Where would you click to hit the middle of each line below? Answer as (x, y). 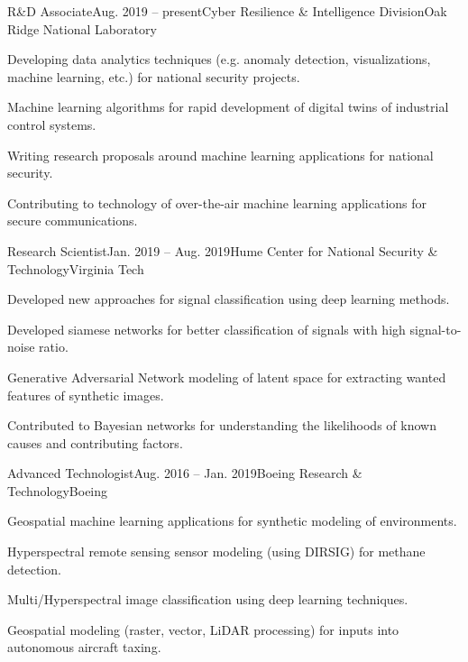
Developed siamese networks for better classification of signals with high (206, 329)
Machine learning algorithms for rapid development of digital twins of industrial (228, 107)
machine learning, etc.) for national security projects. (154, 76)
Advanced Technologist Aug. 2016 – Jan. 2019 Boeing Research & (185, 473)
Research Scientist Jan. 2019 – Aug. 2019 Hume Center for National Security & (223, 250)
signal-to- (436, 329)
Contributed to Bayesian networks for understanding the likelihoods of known (222, 425)
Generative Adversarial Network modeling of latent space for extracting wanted (227, 377)
